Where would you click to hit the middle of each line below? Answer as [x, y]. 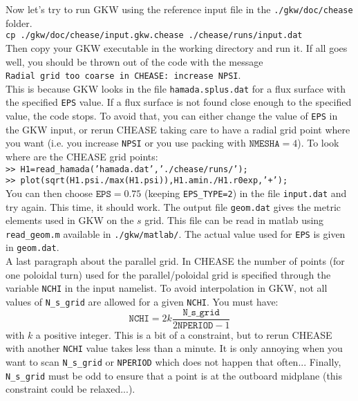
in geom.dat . [32, 247]
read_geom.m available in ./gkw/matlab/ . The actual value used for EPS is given [176, 233]
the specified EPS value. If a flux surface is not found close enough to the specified [179, 102]
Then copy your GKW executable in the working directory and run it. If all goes [177, 47]
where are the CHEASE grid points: [82, 156]
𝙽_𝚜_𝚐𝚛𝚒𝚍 [201, 312]
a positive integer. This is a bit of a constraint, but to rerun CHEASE [184, 334]
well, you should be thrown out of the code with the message [134, 61]
